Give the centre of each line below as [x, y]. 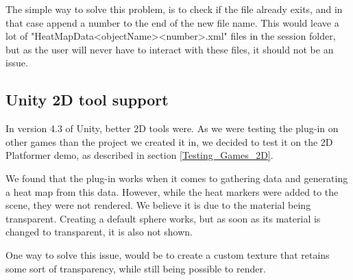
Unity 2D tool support [87, 100]
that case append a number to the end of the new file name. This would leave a [172, 22]
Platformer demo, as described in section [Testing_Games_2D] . [139, 155]
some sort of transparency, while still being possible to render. [136, 268]
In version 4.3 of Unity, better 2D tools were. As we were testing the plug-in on [172, 128]
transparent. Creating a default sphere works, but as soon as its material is [163, 218]
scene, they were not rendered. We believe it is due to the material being [158, 205]
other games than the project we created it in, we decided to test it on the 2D [169, 141]
